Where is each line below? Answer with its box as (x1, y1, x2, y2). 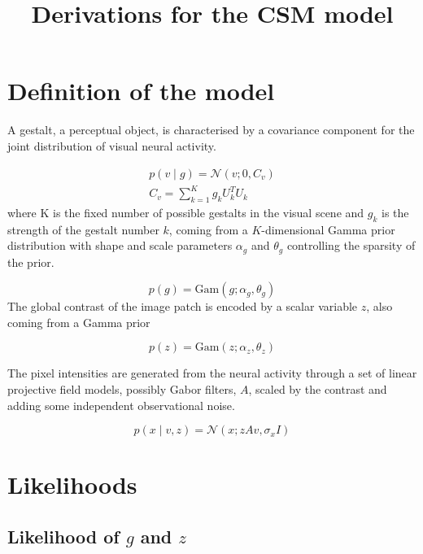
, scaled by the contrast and (248, 381, 387, 398)
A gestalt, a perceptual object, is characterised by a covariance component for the (7, 121, 415, 138)
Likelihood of (7, 524, 120, 549)
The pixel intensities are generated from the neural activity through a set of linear (7, 364, 417, 382)
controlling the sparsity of (286, 237, 416, 254)
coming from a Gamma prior (7, 313, 150, 330)
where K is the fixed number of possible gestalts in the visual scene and (7, 203, 364, 220)
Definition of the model (7, 74, 275, 107)
